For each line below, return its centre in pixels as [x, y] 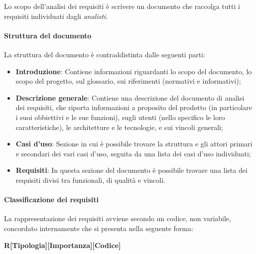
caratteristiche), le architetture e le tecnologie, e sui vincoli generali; [119, 127]
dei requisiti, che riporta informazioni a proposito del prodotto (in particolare [134, 107]
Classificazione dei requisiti [52, 199]
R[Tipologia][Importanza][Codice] [63, 245]
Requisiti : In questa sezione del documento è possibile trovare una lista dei [131, 170]
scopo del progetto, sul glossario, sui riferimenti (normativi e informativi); [128, 81]
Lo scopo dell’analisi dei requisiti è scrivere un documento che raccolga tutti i [122, 6]
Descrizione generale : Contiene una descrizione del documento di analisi [130, 97]
